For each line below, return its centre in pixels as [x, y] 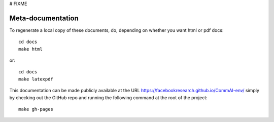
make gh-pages [36, 109]
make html [30, 49]
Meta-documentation [44, 18]
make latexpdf [36, 79]
